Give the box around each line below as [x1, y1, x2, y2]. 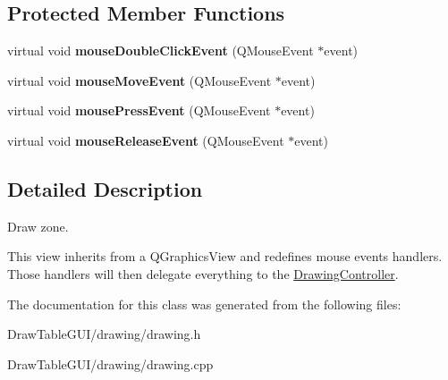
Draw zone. [7, 216, 69, 235]
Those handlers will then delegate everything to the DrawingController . [7, 264, 399, 283]
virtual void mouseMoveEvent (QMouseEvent [7, 71, 272, 89]
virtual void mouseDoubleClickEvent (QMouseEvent [7, 41, 314, 60]
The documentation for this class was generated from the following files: [7, 294, 402, 313]
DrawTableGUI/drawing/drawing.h [7, 325, 201, 343]
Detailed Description [7, 174, 203, 202]
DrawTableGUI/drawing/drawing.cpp [7, 354, 214, 373]
